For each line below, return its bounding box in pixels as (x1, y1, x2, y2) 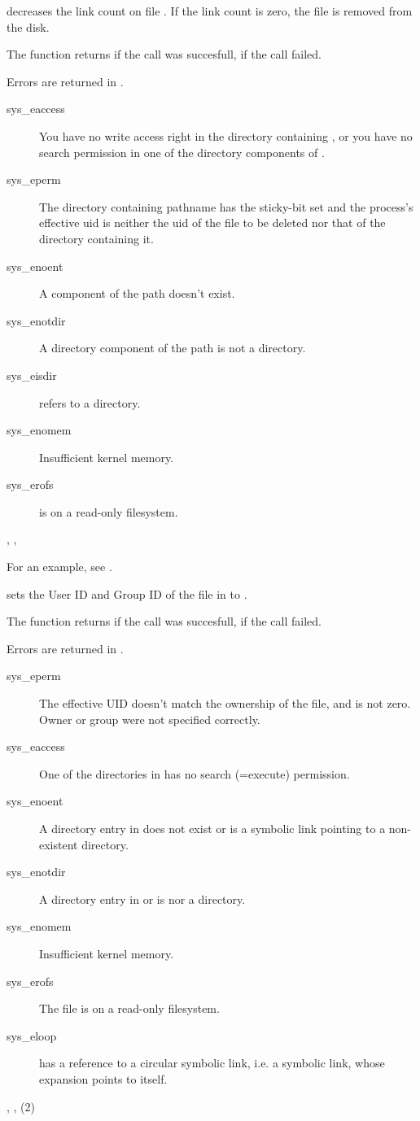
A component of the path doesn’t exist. (39, 285, 235, 302)
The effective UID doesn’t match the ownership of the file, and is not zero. (39, 695, 411, 712)
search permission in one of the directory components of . (39, 143, 325, 160)
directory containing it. (39, 229, 154, 246)
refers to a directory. (39, 394, 141, 411)
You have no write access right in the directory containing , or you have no (39, 127, 413, 144)
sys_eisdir (7, 366, 57, 383)
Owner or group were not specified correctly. (39, 710, 260, 727)
